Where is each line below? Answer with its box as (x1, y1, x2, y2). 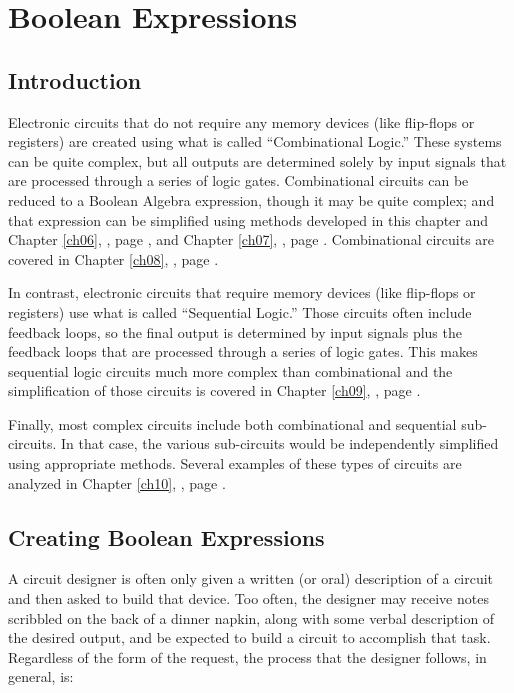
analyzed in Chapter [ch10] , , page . (8, 472, 226, 493)
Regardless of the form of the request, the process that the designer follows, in (8, 646, 487, 667)
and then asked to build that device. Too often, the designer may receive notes (8, 588, 489, 609)
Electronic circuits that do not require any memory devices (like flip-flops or (8, 111, 475, 132)
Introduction (8, 64, 142, 95)
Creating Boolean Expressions (8, 521, 325, 552)
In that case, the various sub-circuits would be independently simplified (61, 433, 499, 454)
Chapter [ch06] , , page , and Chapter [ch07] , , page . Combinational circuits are (8, 229, 495, 250)
